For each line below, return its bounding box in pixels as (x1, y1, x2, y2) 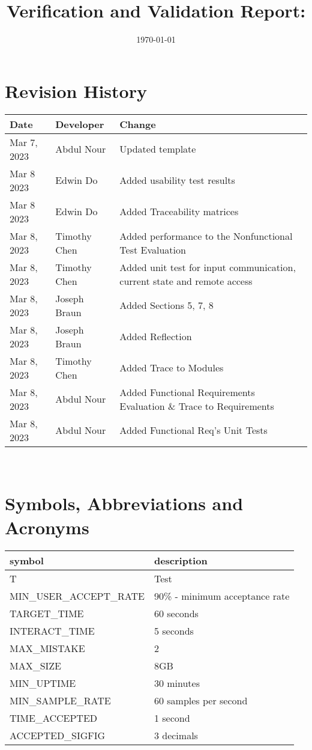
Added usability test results (119, 173, 235, 187)
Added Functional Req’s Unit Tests (119, 423, 268, 437)
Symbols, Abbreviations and (5, 491, 244, 516)
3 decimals (154, 728, 198, 742)
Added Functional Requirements (119, 385, 255, 399)
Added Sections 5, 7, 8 (119, 298, 214, 312)
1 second (154, 710, 190, 725)
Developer (55, 117, 104, 131)
